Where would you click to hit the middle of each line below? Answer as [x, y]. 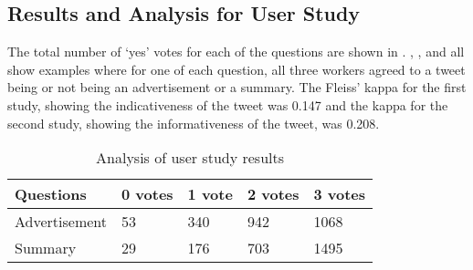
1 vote [210, 194]
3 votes [340, 194]
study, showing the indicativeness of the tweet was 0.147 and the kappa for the [228, 104]
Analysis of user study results [190, 158]
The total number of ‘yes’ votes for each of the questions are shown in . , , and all [236, 52]
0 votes [147, 194]
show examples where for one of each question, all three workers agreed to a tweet [236, 69]
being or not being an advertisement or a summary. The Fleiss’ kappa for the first [237, 87]
